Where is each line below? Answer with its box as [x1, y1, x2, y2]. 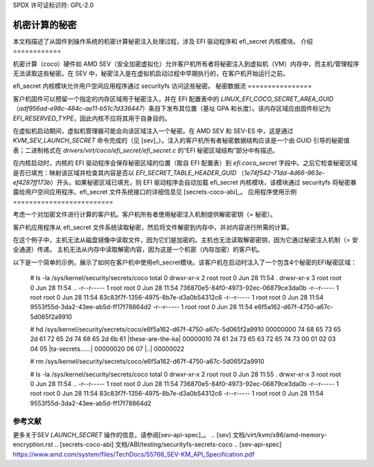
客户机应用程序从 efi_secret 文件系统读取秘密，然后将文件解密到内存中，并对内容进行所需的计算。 [12, 223, 294, 231]
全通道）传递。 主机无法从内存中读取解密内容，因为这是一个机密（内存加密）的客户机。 [12, 246, 263, 254]
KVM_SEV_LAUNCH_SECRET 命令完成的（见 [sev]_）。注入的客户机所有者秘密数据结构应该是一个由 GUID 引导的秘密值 [12, 136, 350, 145]
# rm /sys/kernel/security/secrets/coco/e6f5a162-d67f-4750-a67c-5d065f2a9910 [30, 357, 265, 366]
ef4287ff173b [12, 178, 51, 186]
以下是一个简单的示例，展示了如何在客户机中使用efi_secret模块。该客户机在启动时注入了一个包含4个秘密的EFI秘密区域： [12, 258, 357, 266]
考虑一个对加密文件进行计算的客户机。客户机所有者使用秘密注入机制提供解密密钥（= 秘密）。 [12, 210, 277, 219]
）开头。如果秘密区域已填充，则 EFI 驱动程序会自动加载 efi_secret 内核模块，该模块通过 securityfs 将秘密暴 [51, 178, 357, 186]
